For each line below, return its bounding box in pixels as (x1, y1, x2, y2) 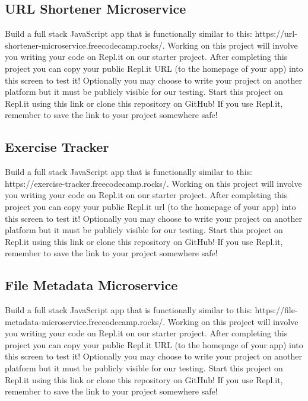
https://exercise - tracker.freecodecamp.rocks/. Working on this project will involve (5, 177, 302, 189)
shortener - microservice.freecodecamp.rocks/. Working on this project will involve (5, 39, 298, 51)
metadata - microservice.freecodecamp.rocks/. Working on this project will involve (5, 315, 299, 327)
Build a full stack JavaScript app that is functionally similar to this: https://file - (5, 304, 298, 316)
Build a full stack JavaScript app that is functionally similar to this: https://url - (5, 27, 297, 40)
